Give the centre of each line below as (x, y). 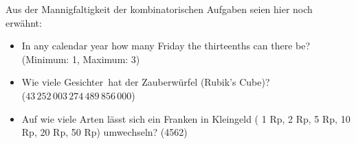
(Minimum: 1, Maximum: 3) (81, 59)
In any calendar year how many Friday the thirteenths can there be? (166, 46)
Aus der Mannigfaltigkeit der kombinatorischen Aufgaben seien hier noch (159, 9)
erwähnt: (24, 22)
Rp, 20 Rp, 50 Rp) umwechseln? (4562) (104, 132)
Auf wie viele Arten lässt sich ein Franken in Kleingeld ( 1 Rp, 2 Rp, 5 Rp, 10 (186, 118)
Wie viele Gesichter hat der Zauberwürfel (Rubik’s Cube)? (146, 82)
